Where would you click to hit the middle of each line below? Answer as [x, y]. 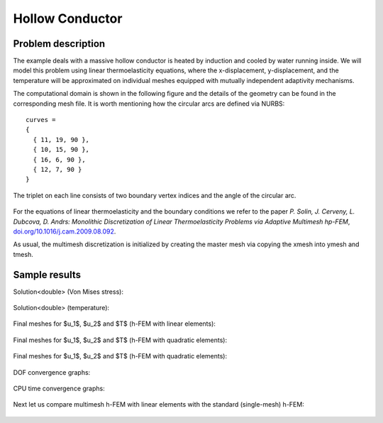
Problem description [59, 44]
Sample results [47, 274]
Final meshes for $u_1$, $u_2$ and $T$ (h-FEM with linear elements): [115, 324]
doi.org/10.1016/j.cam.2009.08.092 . [65, 231]
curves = [41, 120]
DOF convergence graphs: [52, 372]
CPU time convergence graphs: [59, 388]
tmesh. [23, 254]
